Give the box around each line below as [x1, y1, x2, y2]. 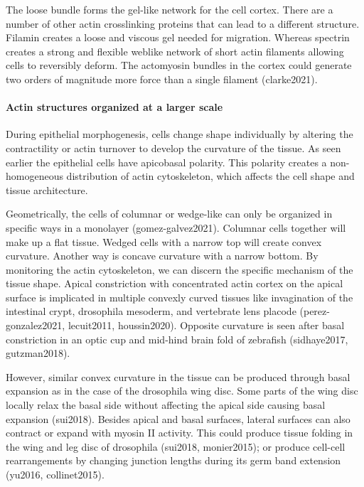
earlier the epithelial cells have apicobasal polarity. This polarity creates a [6, 154, 327, 169]
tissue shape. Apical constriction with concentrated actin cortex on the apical [6, 276, 343, 291]
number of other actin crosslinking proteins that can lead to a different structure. [6, 16, 360, 31]
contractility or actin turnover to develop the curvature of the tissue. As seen [6, 140, 341, 155]
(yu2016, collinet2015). [6, 467, 105, 482]
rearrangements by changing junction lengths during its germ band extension [6, 453, 341, 468]
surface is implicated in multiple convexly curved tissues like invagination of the [6, 289, 353, 304]
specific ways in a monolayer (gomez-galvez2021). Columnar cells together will [6, 220, 346, 235]
